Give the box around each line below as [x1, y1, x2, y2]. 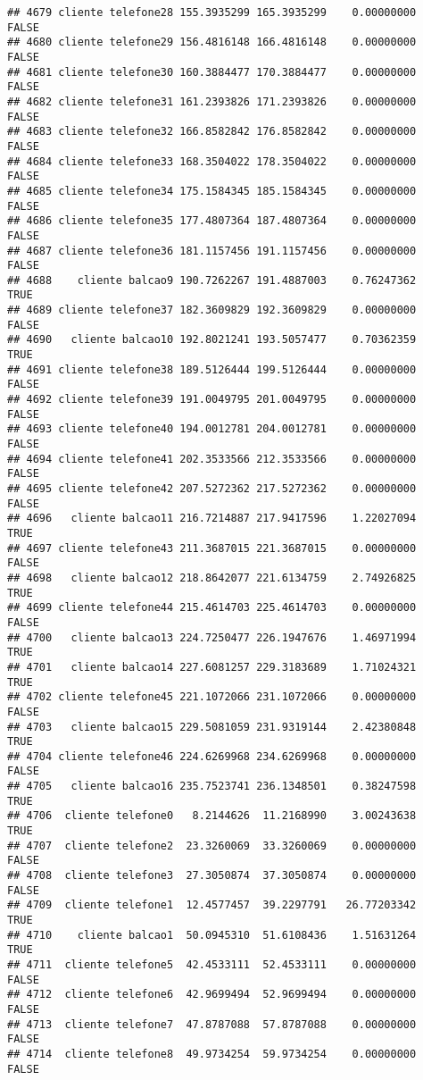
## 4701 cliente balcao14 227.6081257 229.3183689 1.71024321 [7, 660, 417, 674]
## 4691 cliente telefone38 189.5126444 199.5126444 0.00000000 [7, 363, 417, 376]
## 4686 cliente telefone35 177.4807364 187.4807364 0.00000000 [7, 214, 417, 228]
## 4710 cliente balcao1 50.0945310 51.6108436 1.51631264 [7, 928, 417, 942]
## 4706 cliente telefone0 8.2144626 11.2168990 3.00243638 [7, 809, 417, 823]
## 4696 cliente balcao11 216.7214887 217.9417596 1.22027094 [7, 512, 417, 525]
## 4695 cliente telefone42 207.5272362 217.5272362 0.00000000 [7, 482, 417, 495]
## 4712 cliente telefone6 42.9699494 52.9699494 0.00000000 [7, 988, 417, 1001]
